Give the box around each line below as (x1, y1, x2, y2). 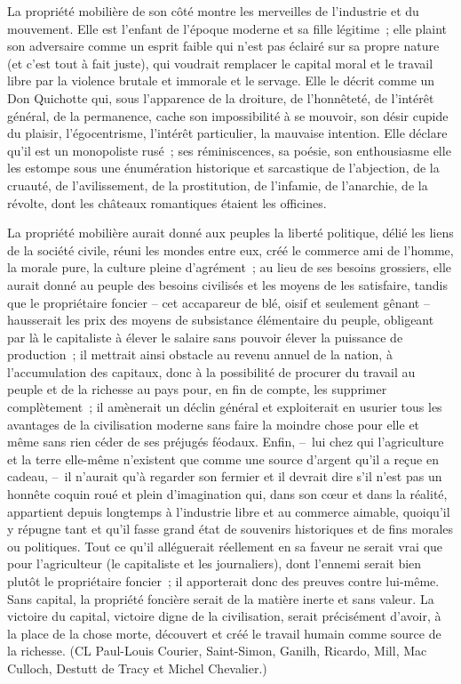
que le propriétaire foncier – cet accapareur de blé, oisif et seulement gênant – (7, 293, 430, 311)
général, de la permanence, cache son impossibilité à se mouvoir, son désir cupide (7, 106, 449, 125)
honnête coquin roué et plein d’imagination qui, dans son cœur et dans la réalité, (7, 485, 448, 503)
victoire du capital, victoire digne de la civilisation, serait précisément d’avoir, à (7, 607, 441, 625)
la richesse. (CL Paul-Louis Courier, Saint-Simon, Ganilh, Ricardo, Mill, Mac (7, 641, 427, 660)
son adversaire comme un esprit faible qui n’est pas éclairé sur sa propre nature (7, 36, 440, 55)
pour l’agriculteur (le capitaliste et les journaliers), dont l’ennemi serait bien (7, 554, 422, 573)
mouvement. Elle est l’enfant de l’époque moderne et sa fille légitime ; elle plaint (7, 19, 448, 37)
